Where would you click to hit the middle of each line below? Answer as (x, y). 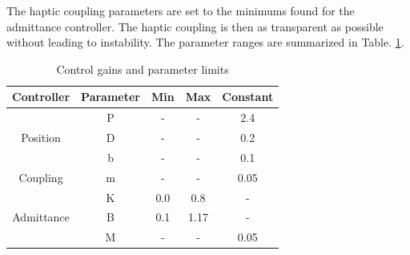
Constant (248, 97)
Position (41, 138)
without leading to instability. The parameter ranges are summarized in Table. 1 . (205, 42)
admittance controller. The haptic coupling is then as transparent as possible (195, 26)
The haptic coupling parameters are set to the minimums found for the (181, 10)
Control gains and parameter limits (143, 69)
